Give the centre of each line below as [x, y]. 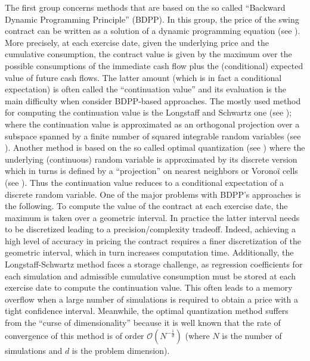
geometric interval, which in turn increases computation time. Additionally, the [149, 252]
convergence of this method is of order [75, 335]
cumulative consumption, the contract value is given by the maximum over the [148, 54]
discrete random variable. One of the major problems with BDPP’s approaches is [153, 194]
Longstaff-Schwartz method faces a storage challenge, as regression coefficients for [154, 264]
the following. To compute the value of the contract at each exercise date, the [146, 206]
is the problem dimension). [121, 350]
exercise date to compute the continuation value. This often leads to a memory [149, 287]
